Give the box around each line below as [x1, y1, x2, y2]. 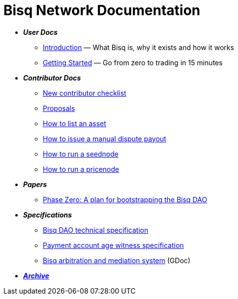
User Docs [23, 27, 58, 36]
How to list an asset [43, 119, 106, 128]
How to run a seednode [43, 149, 119, 158]
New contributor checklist [43, 88, 126, 97]
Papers [23, 180, 47, 189]
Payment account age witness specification [43, 241, 184, 249]
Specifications [23, 210, 72, 219]
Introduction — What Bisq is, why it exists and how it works [43, 43, 234, 52]
